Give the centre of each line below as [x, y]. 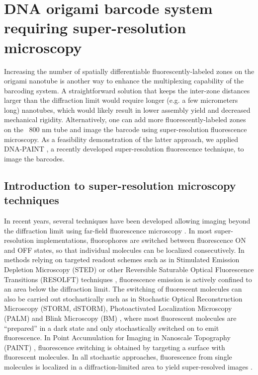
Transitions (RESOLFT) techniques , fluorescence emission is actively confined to [128, 279]
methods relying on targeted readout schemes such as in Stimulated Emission [122, 260]
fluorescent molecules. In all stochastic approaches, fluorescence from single [118, 357]
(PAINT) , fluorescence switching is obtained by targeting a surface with [115, 347]
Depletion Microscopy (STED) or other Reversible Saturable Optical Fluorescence [129, 269]
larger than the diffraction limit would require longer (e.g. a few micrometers [121, 100]
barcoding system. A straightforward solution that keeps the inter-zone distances [127, 90]
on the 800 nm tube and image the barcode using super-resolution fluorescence [126, 129]
